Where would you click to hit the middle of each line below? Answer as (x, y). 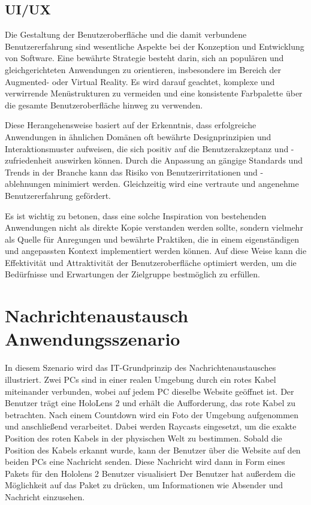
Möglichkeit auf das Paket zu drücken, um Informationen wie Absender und (144, 485)
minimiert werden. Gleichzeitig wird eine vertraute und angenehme (176, 184)
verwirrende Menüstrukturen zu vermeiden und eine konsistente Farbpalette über (154, 93)
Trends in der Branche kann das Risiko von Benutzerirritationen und (131, 172)
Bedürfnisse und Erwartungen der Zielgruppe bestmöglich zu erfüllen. (132, 274)
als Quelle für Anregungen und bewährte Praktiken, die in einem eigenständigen (152, 239)
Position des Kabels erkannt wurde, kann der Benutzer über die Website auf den (153, 450)
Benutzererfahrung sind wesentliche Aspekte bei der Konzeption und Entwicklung (155, 46)
